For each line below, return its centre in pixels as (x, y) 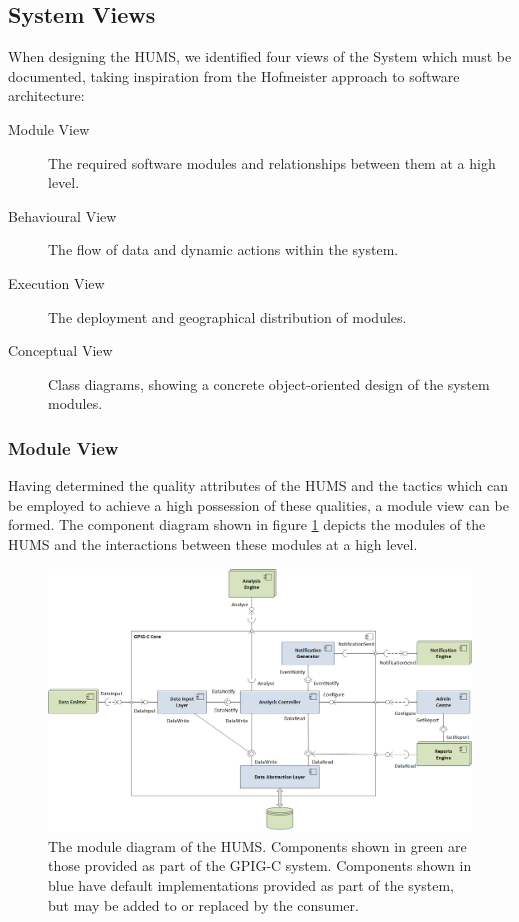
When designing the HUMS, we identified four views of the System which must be (260, 56)
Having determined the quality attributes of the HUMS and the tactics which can (258, 485)
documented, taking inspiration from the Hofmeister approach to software (234, 75)
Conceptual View (60, 350)
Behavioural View (62, 215)
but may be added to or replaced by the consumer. (203, 904)
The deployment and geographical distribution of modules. (227, 316)
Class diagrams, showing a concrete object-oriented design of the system (269, 383)
